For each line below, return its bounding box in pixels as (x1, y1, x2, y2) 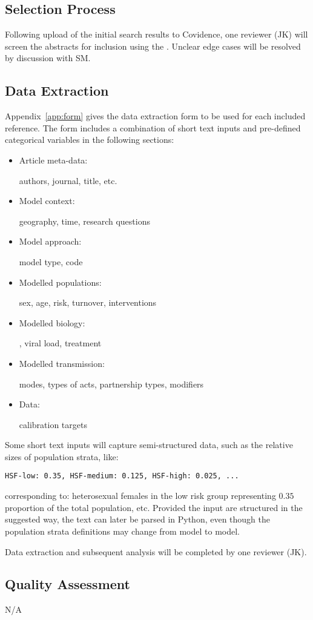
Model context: (19, 194, 75, 207)
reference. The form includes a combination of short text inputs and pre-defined (5, 121, 301, 134)
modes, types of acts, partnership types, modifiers (19, 377, 204, 390)
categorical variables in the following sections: (5, 133, 174, 146)
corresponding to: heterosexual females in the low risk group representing (5, 489, 276, 502)
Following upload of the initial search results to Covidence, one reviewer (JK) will (5, 28, 308, 41)
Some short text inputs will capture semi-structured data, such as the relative (5, 438, 293, 451)
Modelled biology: (19, 316, 85, 329)
